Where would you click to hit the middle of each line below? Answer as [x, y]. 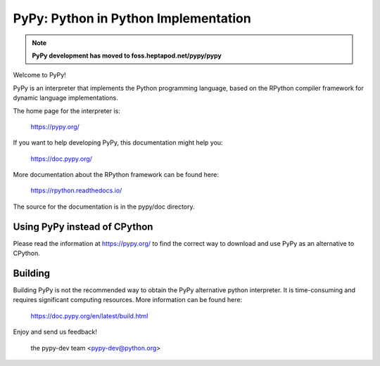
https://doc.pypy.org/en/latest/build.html [89, 315]
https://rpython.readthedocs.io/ [76, 190]
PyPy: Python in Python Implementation [132, 18]
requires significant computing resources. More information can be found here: [128, 300]
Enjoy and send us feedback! [55, 332]
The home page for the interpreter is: [67, 111]
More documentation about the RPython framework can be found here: [116, 175]
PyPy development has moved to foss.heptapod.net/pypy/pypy [127, 55]
